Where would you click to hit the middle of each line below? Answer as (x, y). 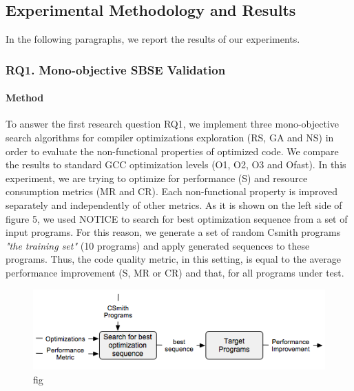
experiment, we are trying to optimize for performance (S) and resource (157, 178)
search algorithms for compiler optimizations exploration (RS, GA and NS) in (170, 138)
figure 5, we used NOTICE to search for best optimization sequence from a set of (177, 218)
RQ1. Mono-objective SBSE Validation (116, 69)
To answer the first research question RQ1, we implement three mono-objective (173, 124)
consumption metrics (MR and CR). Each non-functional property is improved (172, 191)
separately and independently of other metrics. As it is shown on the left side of (174, 205)
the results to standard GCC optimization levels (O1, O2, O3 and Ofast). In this (176, 164)
